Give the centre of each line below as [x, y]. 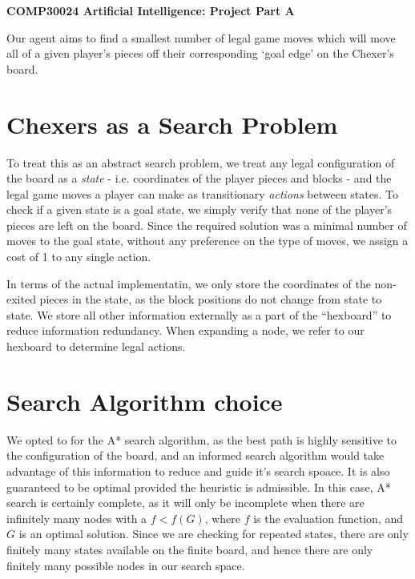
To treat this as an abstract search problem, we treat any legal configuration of [201, 162]
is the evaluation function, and [328, 518]
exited [21, 299]
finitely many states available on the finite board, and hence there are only [190, 549]
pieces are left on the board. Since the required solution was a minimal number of [207, 225]
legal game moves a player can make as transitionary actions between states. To [202, 193]
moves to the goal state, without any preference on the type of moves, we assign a [207, 241]
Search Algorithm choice [145, 401]
